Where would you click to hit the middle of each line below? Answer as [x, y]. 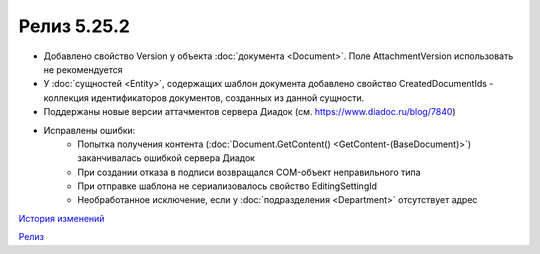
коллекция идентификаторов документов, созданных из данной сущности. [204, 97]
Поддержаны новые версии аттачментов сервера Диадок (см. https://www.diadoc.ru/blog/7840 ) [249, 112]
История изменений [61, 218]
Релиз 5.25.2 [74, 26]
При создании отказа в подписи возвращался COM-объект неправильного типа [249, 172]
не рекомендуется [83, 69]
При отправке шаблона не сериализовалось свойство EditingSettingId [227, 186]
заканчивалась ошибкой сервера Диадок [166, 158]
